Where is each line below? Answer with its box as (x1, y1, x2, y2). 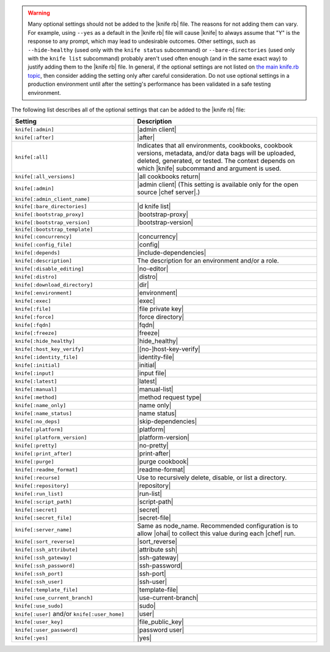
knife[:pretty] (15, 442, 57, 449)
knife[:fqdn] (15, 321, 51, 328)
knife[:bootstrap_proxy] (15, 211, 84, 217)
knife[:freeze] (15, 329, 57, 336)
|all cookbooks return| (137, 172, 201, 181)
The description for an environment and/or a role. (137, 257, 279, 265)
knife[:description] (15, 257, 73, 264)
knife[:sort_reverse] (15, 538, 76, 545)
